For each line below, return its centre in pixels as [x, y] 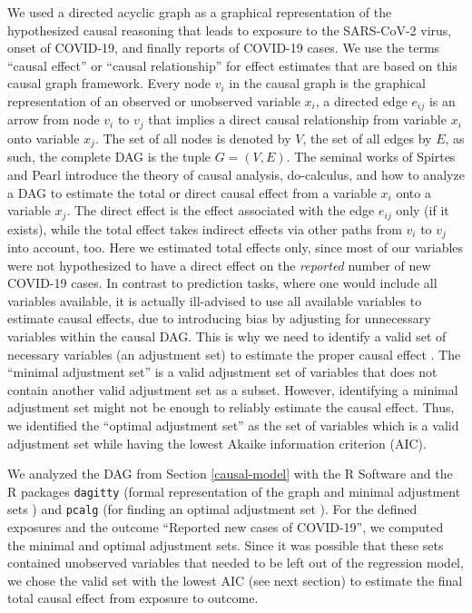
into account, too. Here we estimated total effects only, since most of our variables [236, 247]
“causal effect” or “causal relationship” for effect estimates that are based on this [232, 65]
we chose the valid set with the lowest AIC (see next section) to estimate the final [235, 580]
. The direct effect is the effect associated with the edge [221, 210]
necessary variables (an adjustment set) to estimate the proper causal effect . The [234, 354]
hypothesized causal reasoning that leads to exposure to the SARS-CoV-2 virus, [230, 30]
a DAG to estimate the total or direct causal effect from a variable [192, 192]
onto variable [44, 138]
